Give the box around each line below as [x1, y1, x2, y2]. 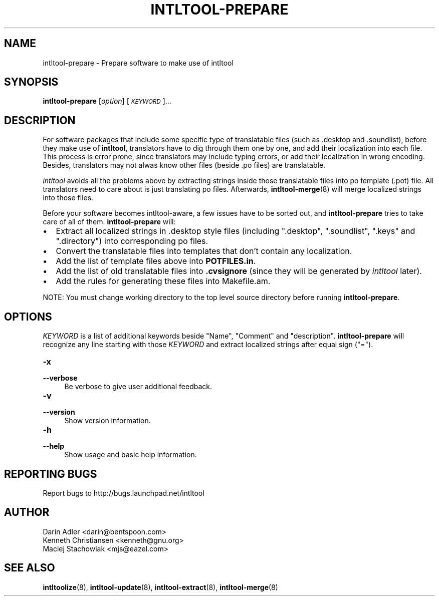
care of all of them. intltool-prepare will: [43, 217, 176, 226]
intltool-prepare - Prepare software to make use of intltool [43, 58, 234, 67]
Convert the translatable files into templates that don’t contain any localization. [56, 246, 352, 256]
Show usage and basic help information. [64, 450, 197, 459]
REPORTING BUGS [4, 467, 97, 480]
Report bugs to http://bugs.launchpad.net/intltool [43, 488, 204, 497]
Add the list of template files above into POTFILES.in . [56, 256, 256, 266]
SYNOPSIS [4, 76, 59, 89]
